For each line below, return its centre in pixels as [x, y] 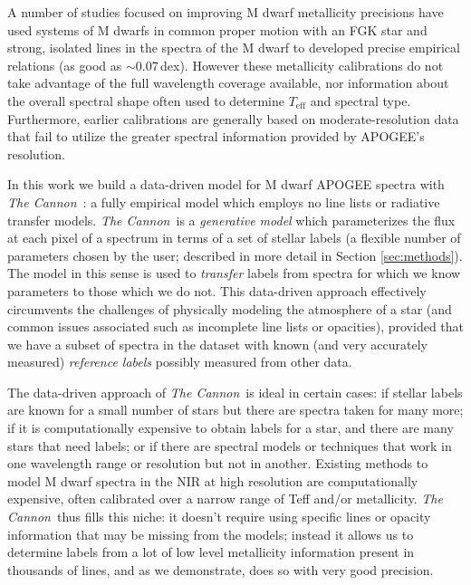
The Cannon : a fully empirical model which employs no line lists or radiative [224, 201]
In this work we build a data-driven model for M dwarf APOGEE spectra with [226, 184]
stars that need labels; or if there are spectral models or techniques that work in [230, 445]
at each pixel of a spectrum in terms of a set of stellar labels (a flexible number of [234, 238]
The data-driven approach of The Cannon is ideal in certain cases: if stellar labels [235, 392]
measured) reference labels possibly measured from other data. [180, 362]
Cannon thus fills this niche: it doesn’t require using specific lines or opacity [219, 517]
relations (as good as [65, 65]
